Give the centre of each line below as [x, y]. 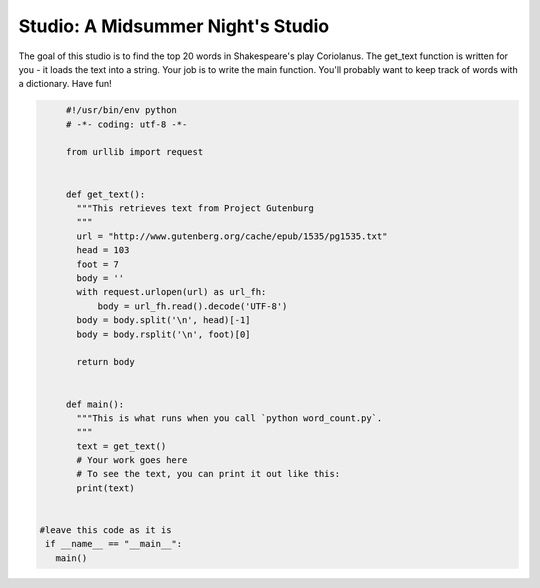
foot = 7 [98, 264]
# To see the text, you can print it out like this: [208, 474]
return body [105, 362]
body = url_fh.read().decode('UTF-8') [192, 306]
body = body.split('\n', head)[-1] [163, 320]
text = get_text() [121, 446]
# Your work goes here [132, 460]
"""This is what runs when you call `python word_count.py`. [229, 418]
